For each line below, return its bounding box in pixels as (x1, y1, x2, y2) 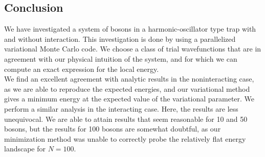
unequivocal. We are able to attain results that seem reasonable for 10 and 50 (4, 113, 248, 124)
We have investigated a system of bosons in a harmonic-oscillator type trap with (4, 23, 256, 34)
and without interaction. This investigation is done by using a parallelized (4, 33, 236, 44)
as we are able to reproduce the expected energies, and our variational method (4, 83, 250, 94)
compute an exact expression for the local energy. (4, 63, 159, 74)
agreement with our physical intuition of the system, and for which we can (4, 53, 237, 64)
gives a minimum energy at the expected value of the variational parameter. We (4, 93, 255, 104)
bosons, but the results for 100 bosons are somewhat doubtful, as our (4, 123, 221, 134)
